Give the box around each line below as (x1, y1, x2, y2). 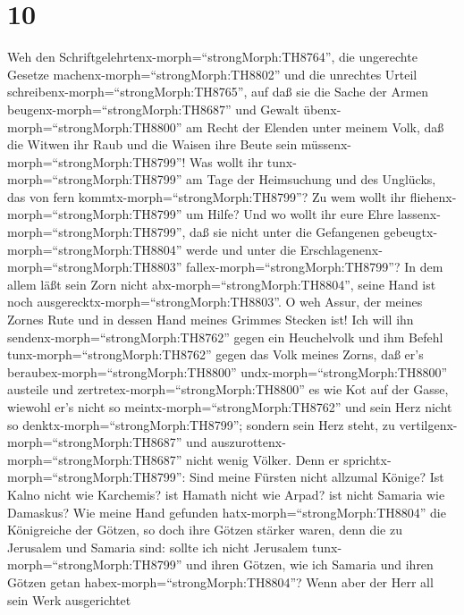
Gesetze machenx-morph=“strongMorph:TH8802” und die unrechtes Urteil (7, 64, 418, 83)
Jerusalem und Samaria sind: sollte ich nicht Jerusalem (7, 537, 308, 556)
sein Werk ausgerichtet (7, 590, 131, 609)
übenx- (303, 99, 342, 118)
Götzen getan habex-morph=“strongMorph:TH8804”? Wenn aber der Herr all (7, 572, 434, 591)
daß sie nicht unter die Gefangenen (190, 223, 380, 241)
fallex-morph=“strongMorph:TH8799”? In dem (186, 257, 443, 276)
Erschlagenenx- (299, 240, 383, 258)
